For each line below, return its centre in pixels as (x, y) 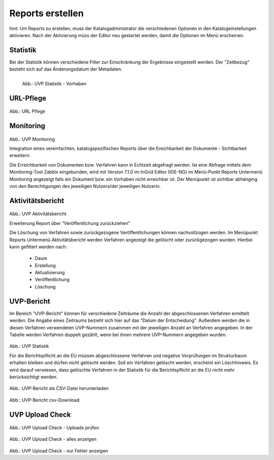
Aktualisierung (50, 273)
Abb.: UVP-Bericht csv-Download (44, 400)
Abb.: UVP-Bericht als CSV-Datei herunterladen (59, 388)
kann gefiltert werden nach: (38, 247)
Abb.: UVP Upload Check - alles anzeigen (53, 439)
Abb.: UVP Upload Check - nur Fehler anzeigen (59, 451)
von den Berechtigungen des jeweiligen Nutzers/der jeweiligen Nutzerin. (85, 186)
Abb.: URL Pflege (27, 111)
